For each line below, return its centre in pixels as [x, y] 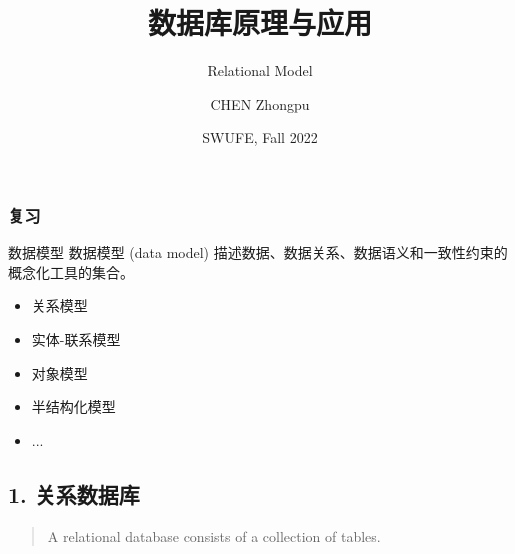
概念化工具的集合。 [71, 271]
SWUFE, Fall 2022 [260, 137]
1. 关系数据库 [74, 493]
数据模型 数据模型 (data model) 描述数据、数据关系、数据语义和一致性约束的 [258, 252]
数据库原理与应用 [259, 22]
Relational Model [260, 70]
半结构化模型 [73, 406]
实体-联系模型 [76, 338]
